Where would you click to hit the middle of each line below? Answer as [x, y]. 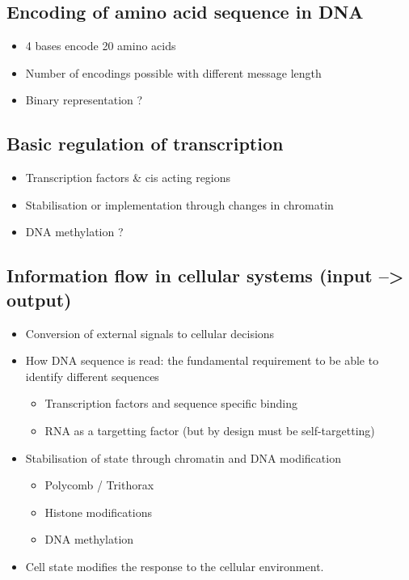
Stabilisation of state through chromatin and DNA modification [183, 457]
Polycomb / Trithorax [99, 485]
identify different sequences [92, 376]
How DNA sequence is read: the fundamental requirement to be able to [202, 360]
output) [39, 299]
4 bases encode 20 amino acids [101, 46]
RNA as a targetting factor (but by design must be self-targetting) [210, 430]
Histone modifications [98, 512]
